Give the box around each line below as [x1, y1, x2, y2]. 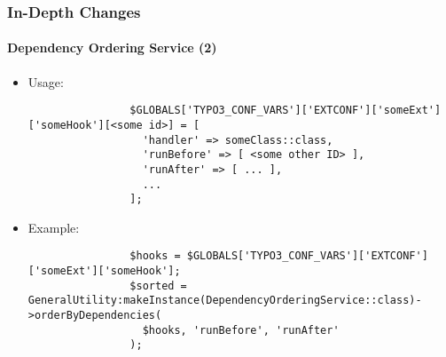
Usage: [27, 72, 64, 91]
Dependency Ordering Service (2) [7, 38, 217, 57]
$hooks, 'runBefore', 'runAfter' [142, 323, 340, 337]
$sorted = [129, 279, 187, 292]
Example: [27, 218, 80, 236]
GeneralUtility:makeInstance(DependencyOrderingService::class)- [27, 294, 422, 307]
